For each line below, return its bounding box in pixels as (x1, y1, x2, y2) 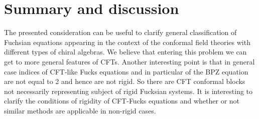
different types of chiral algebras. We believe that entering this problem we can (4, 46, 247, 57)
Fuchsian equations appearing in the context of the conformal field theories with (4, 36, 250, 47)
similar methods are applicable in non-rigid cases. (4, 105, 156, 115)
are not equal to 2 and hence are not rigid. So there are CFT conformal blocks (4, 76, 245, 86)
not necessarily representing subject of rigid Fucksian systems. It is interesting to (4, 85, 253, 96)
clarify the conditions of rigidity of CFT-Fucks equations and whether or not (4, 95, 240, 106)
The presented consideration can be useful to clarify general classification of (4, 27, 237, 37)
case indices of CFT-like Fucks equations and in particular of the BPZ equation (4, 66, 248, 76)
